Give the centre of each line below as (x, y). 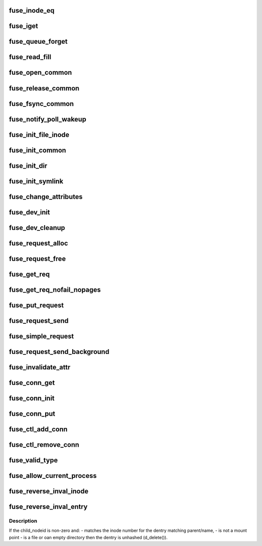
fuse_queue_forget (38, 42)
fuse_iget (24, 26)
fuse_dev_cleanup (37, 228)
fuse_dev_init (30, 212)
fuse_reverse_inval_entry (48, 506)
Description (23, 521)
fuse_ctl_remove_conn (44, 445)
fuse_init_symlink (36, 181)
